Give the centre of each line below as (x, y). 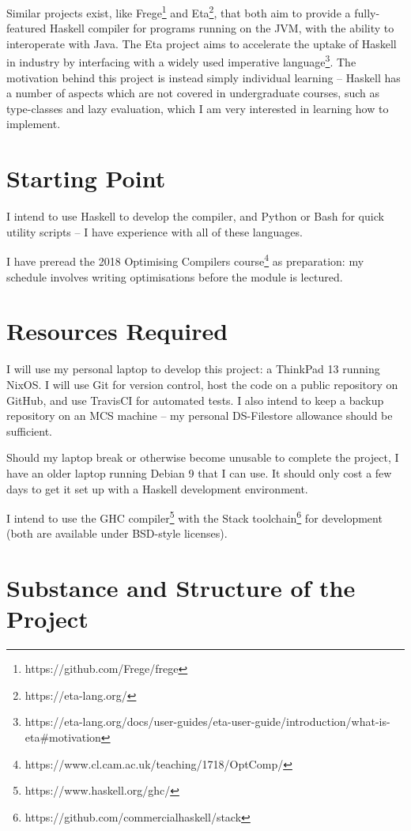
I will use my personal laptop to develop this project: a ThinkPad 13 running (193, 369)
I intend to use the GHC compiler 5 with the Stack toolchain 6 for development (194, 517)
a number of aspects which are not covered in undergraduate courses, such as (193, 93)
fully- (367, 12)
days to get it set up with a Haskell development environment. (157, 488)
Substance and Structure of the (181, 588)
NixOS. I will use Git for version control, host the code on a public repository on (202, 384)
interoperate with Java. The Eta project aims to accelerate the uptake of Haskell (202, 43)
